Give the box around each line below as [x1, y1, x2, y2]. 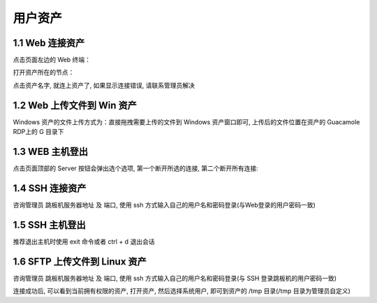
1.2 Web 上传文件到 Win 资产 [13, 99, 138, 111]
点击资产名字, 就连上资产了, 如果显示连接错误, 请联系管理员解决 [13, 81, 195, 89]
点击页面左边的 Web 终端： [13, 56, 91, 64]
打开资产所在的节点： [13, 68, 75, 77]
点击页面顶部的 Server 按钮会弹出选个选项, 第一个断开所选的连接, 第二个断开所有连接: [13, 164, 258, 172]
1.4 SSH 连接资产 [13, 182, 87, 194]
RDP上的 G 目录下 [13, 128, 64, 136]
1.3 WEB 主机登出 [13, 145, 89, 157]
